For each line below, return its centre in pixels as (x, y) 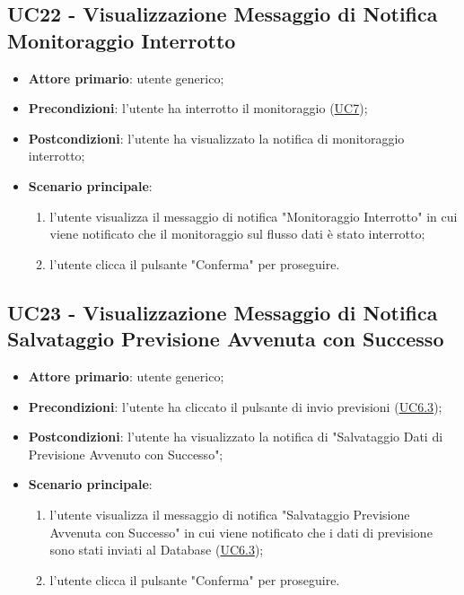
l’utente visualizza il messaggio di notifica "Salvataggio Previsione (230, 514)
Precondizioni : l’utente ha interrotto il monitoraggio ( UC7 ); (198, 108)
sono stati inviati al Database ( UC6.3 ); (157, 550)
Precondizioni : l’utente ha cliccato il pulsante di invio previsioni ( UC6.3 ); (235, 406)
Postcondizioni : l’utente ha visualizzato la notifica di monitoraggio (216, 138)
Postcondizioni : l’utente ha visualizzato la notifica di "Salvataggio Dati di (236, 437)
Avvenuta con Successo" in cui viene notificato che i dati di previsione (241, 532)
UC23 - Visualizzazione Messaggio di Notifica (223, 312)
